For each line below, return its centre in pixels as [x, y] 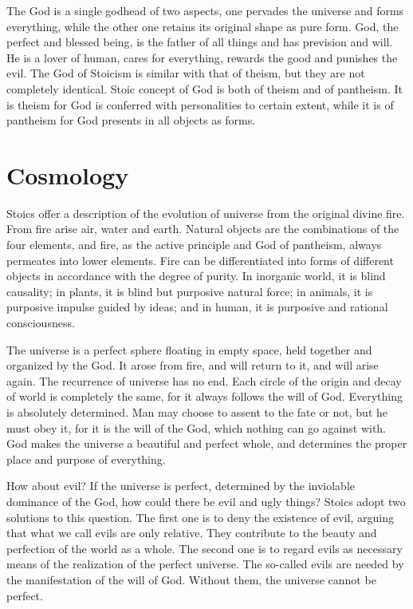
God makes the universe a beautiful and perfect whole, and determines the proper [207, 443]
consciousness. [41, 323]
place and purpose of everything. [86, 459]
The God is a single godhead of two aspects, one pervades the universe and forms [205, 10]
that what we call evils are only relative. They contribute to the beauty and [192, 533]
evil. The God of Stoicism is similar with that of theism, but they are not [186, 73]
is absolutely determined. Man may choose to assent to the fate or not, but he [197, 412]
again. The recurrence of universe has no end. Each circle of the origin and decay [204, 380]
